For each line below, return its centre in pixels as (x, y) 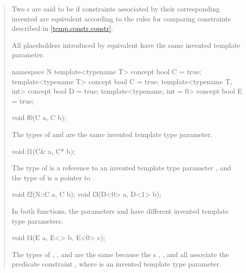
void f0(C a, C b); (39, 117)
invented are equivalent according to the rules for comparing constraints (121, 18)
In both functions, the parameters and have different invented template (120, 210)
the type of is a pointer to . (53, 177)
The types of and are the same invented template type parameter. (112, 134)
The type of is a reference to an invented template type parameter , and (121, 168)
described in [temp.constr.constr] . (62, 28)
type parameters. (38, 220)
